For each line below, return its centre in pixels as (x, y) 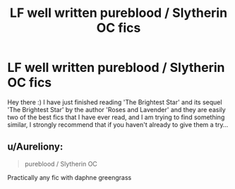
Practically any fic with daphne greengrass (70, 177)
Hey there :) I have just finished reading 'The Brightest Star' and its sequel (115, 102)
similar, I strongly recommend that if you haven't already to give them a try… (118, 124)
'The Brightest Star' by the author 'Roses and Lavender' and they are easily (116, 109)
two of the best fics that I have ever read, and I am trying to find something (116, 117)
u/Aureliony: (35, 147)
